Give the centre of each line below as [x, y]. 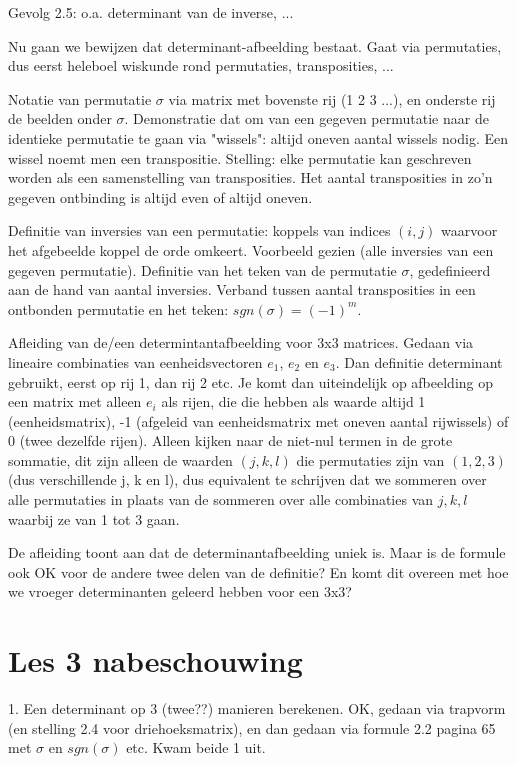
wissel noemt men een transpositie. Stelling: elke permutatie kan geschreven [240, 157]
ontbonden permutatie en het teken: [118, 308]
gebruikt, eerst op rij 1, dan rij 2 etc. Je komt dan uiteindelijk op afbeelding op [251, 381]
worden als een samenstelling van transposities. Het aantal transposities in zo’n [250, 177]
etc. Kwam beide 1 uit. [196, 747]
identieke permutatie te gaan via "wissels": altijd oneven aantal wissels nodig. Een [258, 137]
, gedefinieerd [450, 269]
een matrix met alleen [75, 401]
